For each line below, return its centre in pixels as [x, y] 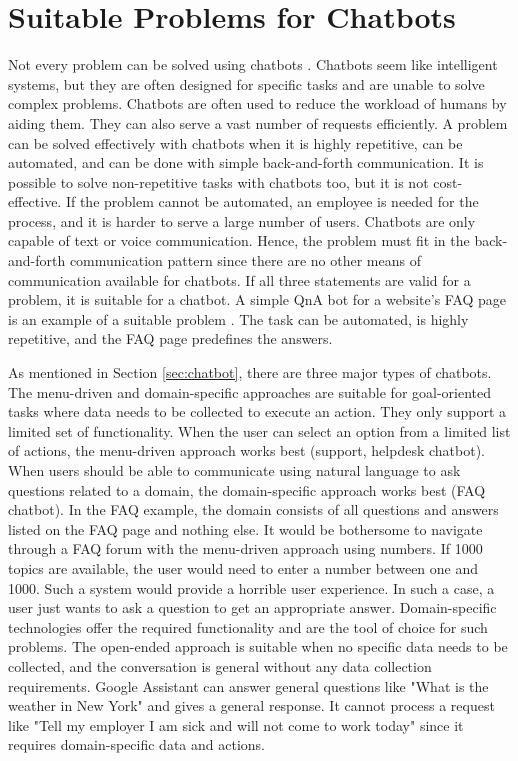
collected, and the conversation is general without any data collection [220, 665]
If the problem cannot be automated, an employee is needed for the [272, 201]
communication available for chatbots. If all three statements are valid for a [239, 279]
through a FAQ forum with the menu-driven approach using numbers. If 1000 [245, 548]
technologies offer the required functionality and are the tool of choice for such [248, 626]
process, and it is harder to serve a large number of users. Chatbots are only [242, 220]
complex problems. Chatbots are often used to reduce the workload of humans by [257, 103]
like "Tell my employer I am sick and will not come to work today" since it [236, 724]
